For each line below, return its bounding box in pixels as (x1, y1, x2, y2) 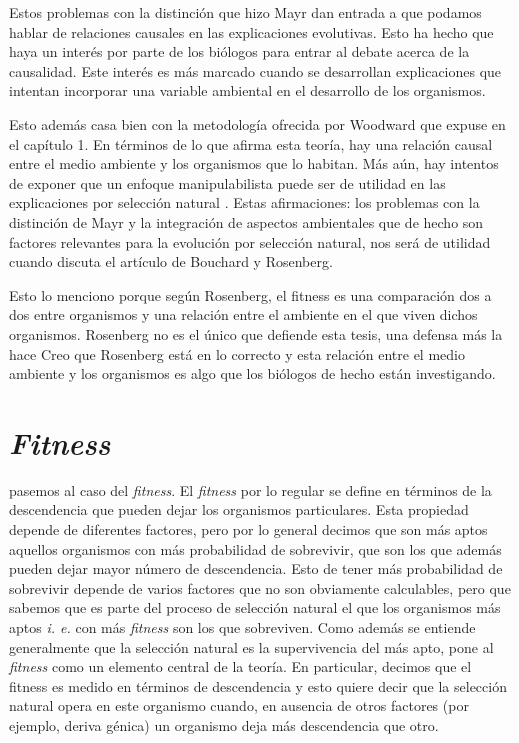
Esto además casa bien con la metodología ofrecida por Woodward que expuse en (9, 113, 506, 134)
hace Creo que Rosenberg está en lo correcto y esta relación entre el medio (9, 343, 465, 364)
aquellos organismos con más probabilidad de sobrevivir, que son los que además (9, 538, 502, 559)
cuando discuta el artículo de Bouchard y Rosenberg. (9, 251, 333, 272)
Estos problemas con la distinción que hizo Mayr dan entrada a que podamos (9, 2, 482, 22)
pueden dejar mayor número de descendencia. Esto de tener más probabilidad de (9, 558, 503, 579)
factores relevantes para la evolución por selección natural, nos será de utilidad (9, 231, 491, 252)
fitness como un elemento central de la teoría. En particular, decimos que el (9, 656, 472, 677)
